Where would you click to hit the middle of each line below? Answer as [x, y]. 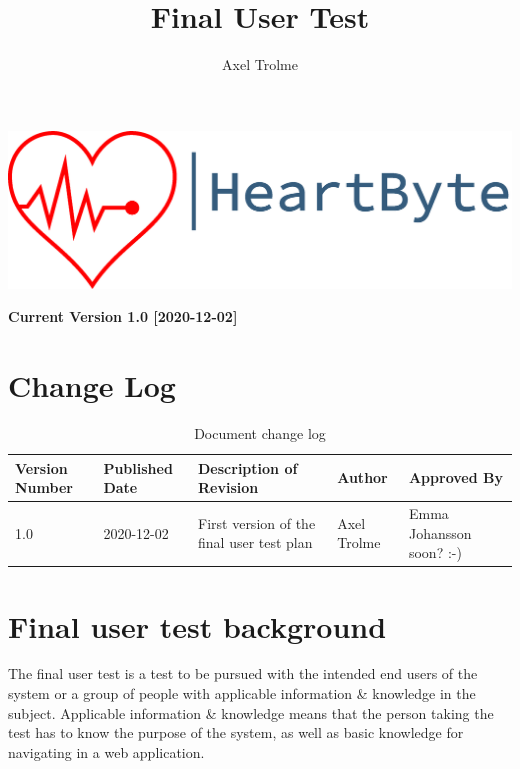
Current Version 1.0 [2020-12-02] [123, 316]
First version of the [257, 522]
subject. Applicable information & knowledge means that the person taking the [251, 712]
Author [362, 477]
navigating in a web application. [106, 751]
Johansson [440, 532]
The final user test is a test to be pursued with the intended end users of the [243, 673]
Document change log [260, 433]
